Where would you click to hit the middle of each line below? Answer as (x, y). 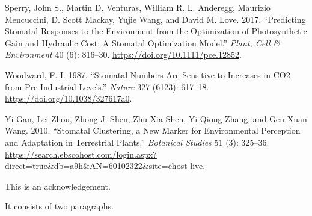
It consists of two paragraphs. (59, 206)
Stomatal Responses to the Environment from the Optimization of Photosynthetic (156, 31)
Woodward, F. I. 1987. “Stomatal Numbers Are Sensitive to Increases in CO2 (148, 74)
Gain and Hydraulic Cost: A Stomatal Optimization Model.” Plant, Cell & (142, 42)
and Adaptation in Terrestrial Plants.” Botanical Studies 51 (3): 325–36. (137, 142)
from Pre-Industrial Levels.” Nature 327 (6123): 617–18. (107, 86)
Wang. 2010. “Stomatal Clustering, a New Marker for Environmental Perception (153, 130)
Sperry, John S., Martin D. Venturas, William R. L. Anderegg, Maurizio (138, 7)
